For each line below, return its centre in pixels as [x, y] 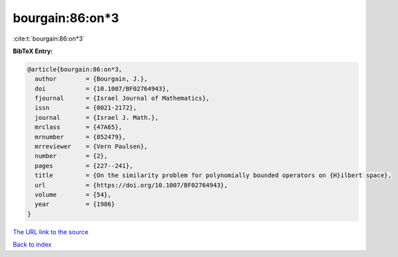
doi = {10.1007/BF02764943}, [102, 89]
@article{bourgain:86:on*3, [75, 69]
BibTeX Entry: [33, 51]
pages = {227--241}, [84, 166]
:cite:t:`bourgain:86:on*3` [49, 39]
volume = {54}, [73, 195]
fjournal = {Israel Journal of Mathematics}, [122, 99]
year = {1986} [75, 204]
